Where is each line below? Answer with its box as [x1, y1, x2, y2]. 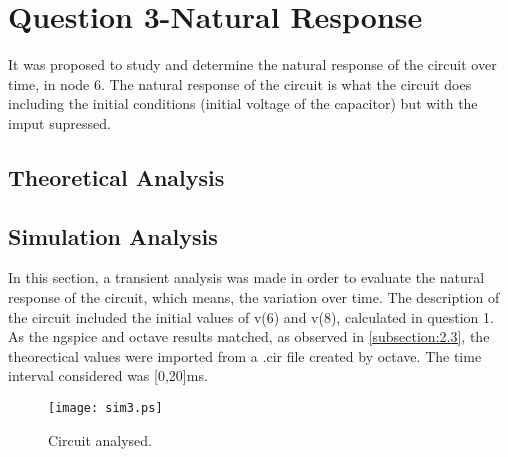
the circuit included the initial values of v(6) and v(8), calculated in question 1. [8, 306, 494, 327]
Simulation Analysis [8, 220, 218, 251]
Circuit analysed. [48, 429, 152, 450]
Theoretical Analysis [8, 161, 225, 192]
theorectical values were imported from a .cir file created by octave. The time [8, 345, 482, 366]
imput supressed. [8, 112, 111, 133]
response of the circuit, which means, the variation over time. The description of [8, 287, 500, 308]
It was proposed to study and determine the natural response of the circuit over [8, 54, 497, 75]
